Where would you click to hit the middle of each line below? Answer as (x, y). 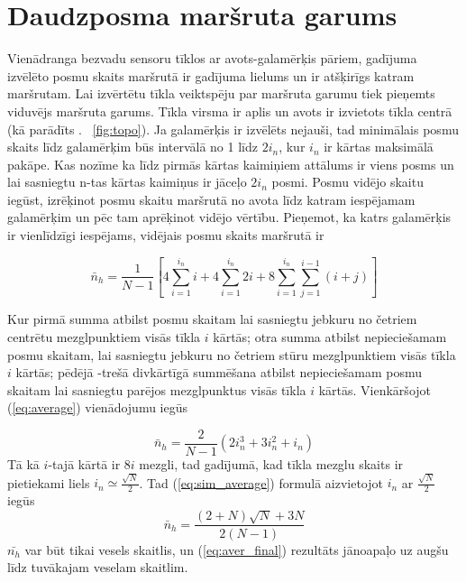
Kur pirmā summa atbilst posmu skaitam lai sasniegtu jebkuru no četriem (212, 319)
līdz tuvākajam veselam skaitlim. (98, 567)
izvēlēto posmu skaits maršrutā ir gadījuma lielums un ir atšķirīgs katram (211, 75)
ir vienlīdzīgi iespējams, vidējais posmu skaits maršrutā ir (166, 235)
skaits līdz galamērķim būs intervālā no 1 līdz (132, 147)
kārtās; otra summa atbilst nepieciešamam (330, 336)
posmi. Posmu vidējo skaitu (347, 182)
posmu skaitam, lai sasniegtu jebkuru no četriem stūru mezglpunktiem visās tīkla (232, 354)
